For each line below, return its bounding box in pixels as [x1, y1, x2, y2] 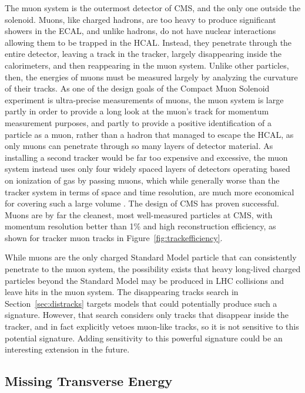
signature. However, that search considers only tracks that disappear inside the [5, 309, 289, 321]
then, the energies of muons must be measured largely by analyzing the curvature [5, 70, 298, 83]
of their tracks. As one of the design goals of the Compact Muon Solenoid [5, 82, 270, 94]
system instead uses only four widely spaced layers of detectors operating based [5, 162, 290, 175]
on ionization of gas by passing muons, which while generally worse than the [5, 174, 280, 186]
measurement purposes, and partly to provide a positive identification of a [5, 116, 272, 128]
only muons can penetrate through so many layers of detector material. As [5, 140, 273, 152]
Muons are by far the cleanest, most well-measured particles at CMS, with [5, 208, 273, 221]
